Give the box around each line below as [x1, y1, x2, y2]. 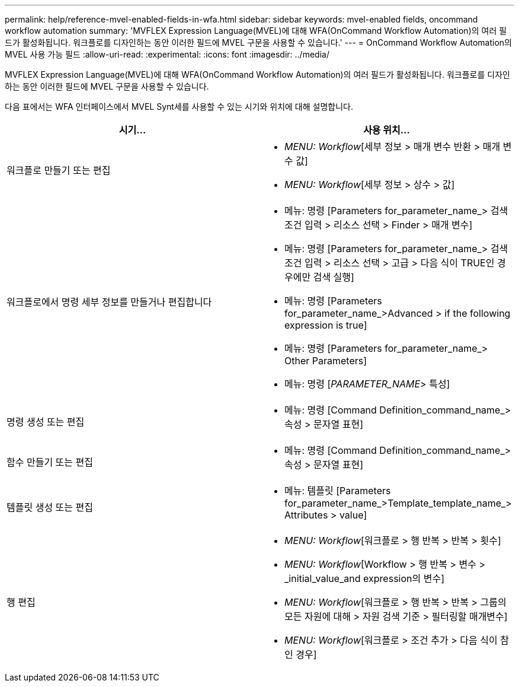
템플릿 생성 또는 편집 [7, 501, 93, 513]
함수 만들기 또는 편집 [7, 456, 93, 468]
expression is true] [284, 319, 367, 331]
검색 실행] [313, 271, 354, 283]
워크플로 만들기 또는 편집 [7, 164, 111, 176]
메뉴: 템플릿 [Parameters [284, 485, 391, 497]
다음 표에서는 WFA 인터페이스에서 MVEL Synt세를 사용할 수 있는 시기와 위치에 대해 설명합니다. [5, 101, 353, 112]
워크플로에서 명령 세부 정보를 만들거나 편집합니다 [7, 296, 212, 308]
